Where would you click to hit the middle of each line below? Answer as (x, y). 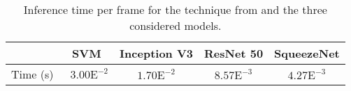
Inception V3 (157, 53)
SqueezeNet (307, 53)
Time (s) (33, 74)
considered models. (175, 25)
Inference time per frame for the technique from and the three (175, 9)
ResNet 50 (234, 53)
